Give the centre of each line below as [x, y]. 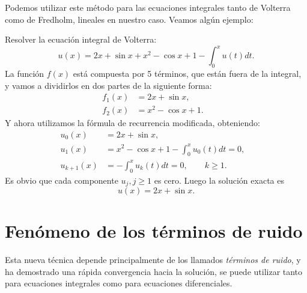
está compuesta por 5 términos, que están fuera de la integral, [187, 74]
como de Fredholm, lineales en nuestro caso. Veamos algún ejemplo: [129, 19]
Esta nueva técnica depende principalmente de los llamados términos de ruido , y [153, 260]
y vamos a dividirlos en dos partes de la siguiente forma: [108, 85]
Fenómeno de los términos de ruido [154, 231]
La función [25, 74]
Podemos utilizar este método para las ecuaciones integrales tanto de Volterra [148, 7]
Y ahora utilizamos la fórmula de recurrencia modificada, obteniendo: [132, 123]
